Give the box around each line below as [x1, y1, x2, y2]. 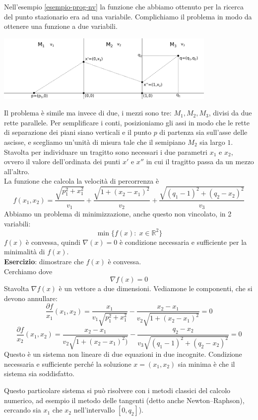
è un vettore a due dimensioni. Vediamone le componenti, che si [59, 283, 253, 294]
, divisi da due [208, 107, 252, 118]
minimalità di [4, 246, 45, 257]
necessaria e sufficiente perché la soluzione [4, 358, 131, 369]
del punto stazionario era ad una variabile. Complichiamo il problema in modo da [4, 11, 252, 21]
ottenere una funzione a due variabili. [4, 21, 118, 31]
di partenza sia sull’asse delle [159, 127, 248, 137]
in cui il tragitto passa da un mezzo [146, 156, 254, 167]
